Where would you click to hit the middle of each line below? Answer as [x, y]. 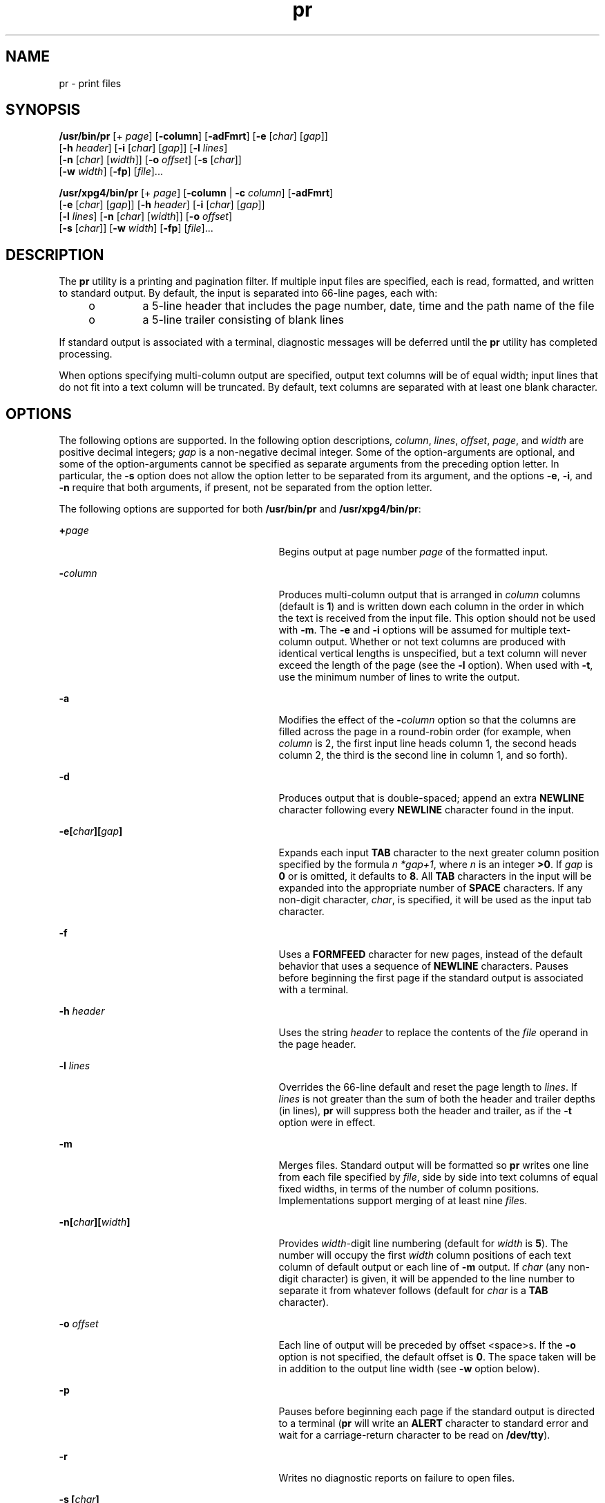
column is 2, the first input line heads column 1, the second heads [428, 744]
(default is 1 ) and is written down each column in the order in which [431, 607]
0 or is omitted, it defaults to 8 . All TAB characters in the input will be [435, 876]
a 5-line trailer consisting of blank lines [243, 320]
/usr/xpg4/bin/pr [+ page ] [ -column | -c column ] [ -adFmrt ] [196, 193]
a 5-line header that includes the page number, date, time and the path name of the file [368, 306]
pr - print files [90, 83]
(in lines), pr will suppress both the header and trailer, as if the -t [425, 1111]
